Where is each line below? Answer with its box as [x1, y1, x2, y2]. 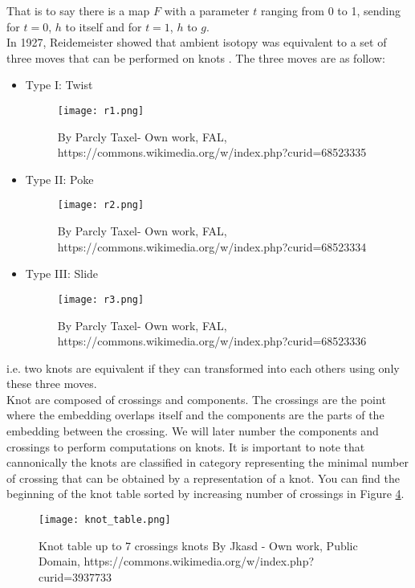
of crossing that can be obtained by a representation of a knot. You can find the [6, 469, 400, 486]
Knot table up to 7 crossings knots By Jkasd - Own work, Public [39, 537, 358, 553]
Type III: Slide [25, 265, 99, 282]
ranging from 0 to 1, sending [260, 2, 401, 18]
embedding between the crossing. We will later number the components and [6, 423, 379, 439]
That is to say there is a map [6, 2, 150, 18]
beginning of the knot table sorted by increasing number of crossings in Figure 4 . [6, 485, 405, 502]
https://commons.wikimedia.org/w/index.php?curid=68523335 [57, 144, 367, 161]
